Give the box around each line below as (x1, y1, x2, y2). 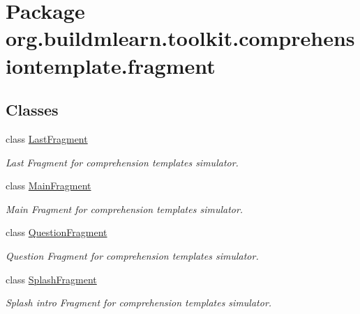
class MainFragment (6, 178, 91, 193)
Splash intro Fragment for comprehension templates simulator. (6, 295, 272, 310)
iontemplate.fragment (6, 51, 216, 79)
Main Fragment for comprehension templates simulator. (6, 201, 243, 216)
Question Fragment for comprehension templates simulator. (6, 248, 259, 262)
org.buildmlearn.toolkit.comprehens (6, 24, 355, 52)
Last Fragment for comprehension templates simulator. (6, 155, 239, 169)
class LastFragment (6, 131, 88, 146)
